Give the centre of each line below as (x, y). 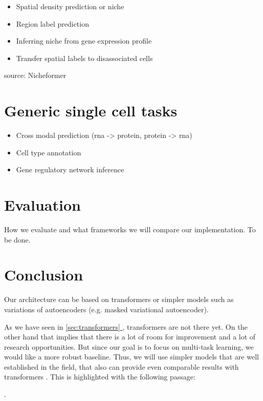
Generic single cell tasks (91, 111)
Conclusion (44, 275)
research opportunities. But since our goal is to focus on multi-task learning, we (129, 346)
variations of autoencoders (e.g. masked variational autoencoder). (106, 309)
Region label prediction (52, 23)
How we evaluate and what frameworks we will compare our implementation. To (130, 229)
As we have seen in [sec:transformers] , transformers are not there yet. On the (126, 326)
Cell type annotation (49, 152)
